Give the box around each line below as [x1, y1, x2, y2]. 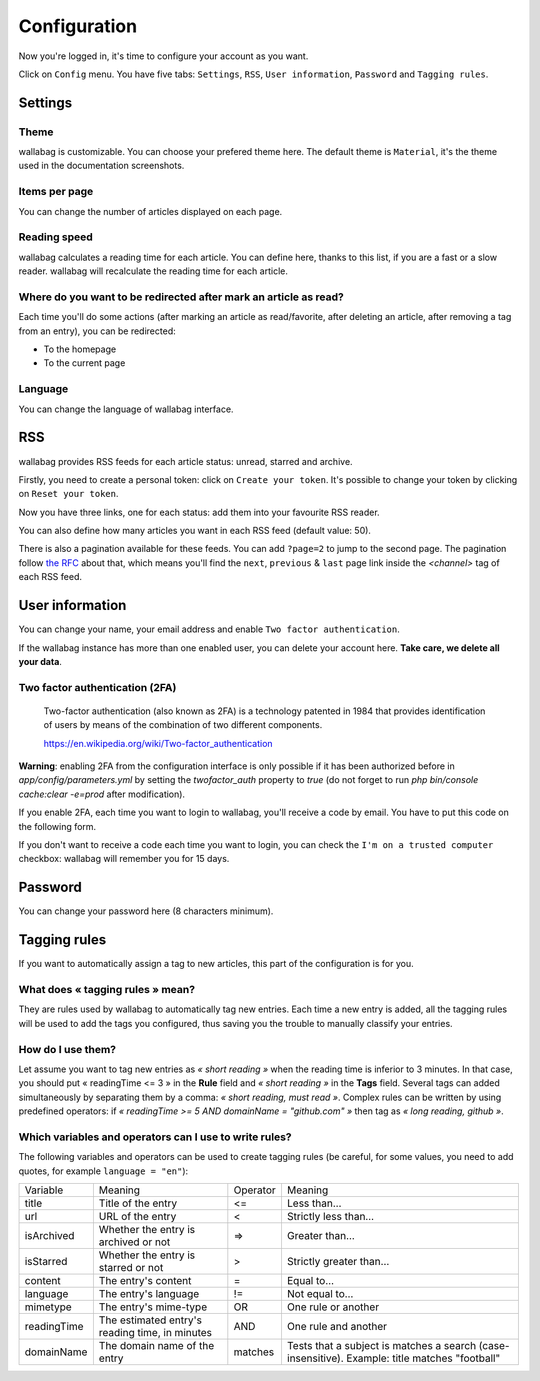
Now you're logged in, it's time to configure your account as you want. [18, 50, 309, 62]
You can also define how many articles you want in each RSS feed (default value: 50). [18, 525, 372, 537]
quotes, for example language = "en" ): [18, 1165, 189, 1177]
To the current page [43, 357, 126, 369]
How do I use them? [18, 1042, 117, 1056]
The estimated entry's [98, 1313, 203, 1327]
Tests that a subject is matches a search [286, 1338, 477, 1352]
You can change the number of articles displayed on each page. [18, 205, 283, 217]
